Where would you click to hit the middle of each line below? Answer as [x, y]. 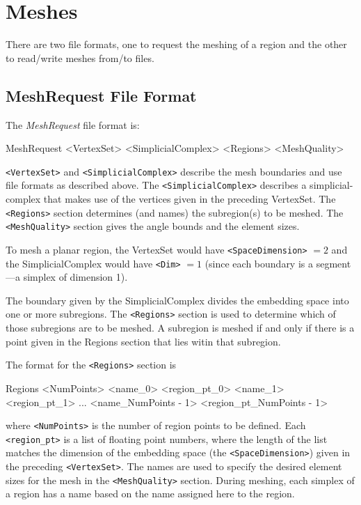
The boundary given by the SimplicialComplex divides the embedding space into [177, 300]
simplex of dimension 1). [75, 277]
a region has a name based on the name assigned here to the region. [150, 494]
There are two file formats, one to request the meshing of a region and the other [176, 44]
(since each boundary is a [259, 263]
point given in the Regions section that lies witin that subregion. [143, 341]
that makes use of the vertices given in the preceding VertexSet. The [190, 199]
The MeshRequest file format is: [73, 124]
